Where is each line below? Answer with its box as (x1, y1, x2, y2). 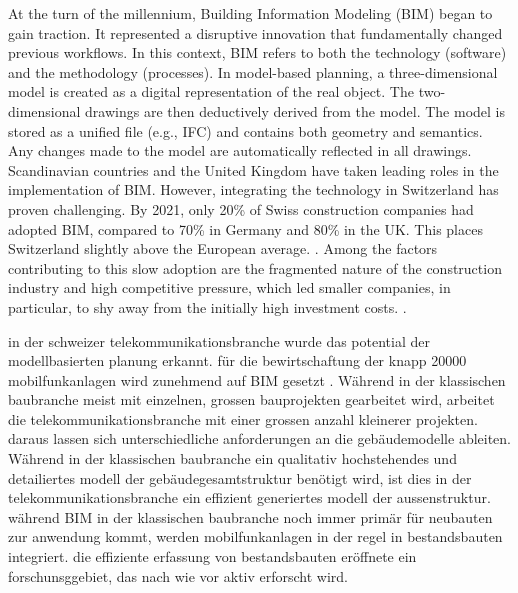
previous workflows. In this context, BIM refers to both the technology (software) (8, 42, 507, 63)
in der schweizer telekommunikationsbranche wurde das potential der (8, 330, 430, 351)
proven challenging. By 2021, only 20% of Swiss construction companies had (8, 198, 474, 219)
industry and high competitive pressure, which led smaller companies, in (8, 277, 451, 298)
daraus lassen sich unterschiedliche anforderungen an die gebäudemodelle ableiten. (8, 428, 512, 449)
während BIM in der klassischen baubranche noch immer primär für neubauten (8, 506, 493, 527)
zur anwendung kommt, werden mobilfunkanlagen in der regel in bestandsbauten (8, 526, 503, 547)
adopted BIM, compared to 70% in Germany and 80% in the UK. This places (8, 218, 483, 239)
